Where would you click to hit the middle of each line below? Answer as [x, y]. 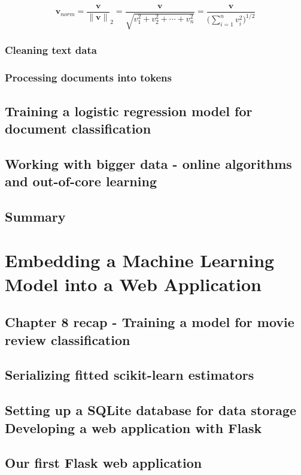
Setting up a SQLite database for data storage [151, 410]
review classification [68, 339]
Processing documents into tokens [88, 78]
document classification [78, 128]
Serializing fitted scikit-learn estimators [130, 375]
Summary [35, 216]
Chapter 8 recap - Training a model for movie [150, 322]
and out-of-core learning [81, 181]
